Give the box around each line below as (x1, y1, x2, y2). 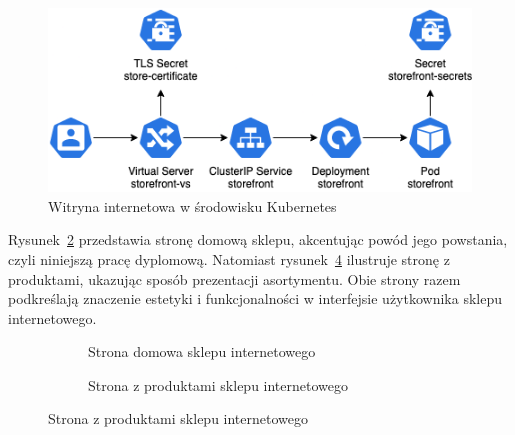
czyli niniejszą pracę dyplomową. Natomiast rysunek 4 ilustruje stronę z (8, 248, 450, 269)
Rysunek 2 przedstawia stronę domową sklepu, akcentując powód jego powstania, (8, 229, 508, 250)
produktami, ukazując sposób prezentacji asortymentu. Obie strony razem (8, 268, 461, 289)
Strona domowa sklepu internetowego (88, 341, 316, 362)
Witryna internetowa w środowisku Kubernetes (48, 195, 337, 216)
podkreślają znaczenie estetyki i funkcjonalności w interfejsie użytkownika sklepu (8, 288, 502, 309)
